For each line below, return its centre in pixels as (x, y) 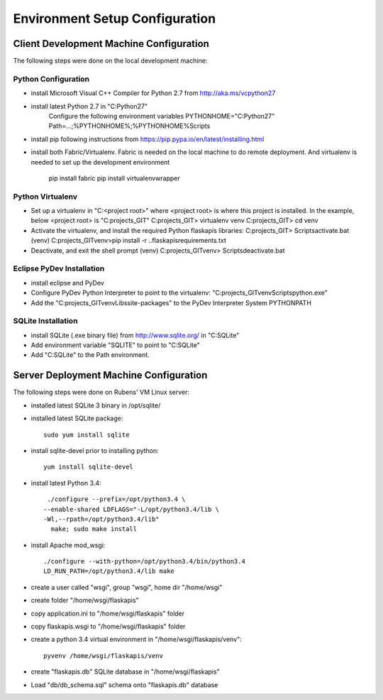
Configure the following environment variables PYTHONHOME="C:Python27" (162, 116)
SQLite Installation (45, 321)
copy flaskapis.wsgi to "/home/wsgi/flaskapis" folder (108, 627)
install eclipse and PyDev (67, 283)
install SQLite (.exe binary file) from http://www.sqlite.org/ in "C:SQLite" (135, 335)
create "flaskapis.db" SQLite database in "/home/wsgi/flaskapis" (125, 672)
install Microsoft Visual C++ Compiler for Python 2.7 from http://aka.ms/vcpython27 (153, 93)
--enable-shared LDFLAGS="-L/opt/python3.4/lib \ (132, 509)
